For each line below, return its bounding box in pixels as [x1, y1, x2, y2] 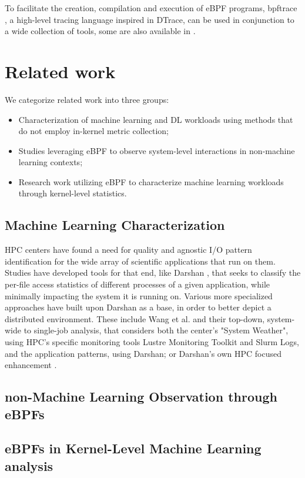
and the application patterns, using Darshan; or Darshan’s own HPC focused [5, 347, 282, 359]
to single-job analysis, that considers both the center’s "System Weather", [24, 324, 289, 336]
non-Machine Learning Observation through [5, 387, 277, 406]
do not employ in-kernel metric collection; [18, 125, 169, 137]
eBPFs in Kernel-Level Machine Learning [5, 439, 262, 457]
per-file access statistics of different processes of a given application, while [5, 278, 270, 290]
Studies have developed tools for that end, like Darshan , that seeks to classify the [5, 266, 301, 279]
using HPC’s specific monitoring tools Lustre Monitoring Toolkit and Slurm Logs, [5, 336, 299, 348]
